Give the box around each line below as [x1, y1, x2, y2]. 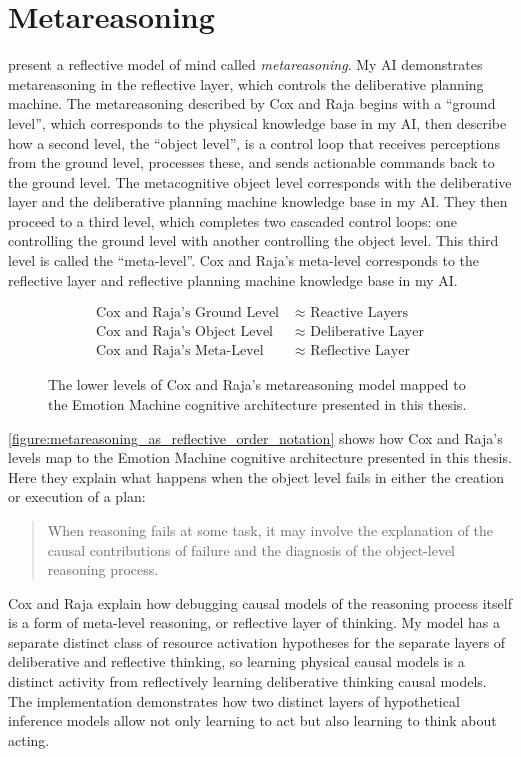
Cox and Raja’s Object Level [96, 325, 274, 340]
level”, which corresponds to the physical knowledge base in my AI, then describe [8, 112, 507, 133]
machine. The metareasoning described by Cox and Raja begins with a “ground [8, 93, 496, 114]
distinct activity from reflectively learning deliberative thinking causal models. [8, 671, 487, 692]
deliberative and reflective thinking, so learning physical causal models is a [8, 651, 465, 672]
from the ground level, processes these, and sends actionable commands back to [8, 152, 495, 173]
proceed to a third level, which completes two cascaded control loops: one [8, 210, 458, 231]
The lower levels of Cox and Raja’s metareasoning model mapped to [48, 374, 466, 395]
